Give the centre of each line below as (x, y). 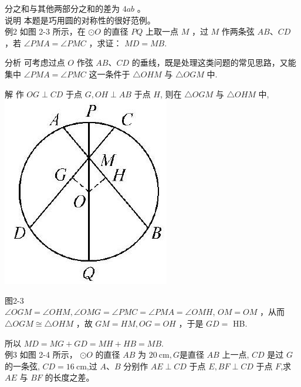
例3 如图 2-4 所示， (41, 354)
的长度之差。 (70, 377)
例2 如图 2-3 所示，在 (45, 31)
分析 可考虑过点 (35, 62)
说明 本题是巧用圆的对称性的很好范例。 (80, 20)
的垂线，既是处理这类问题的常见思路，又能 (214, 62)
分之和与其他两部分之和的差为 (62, 8)
